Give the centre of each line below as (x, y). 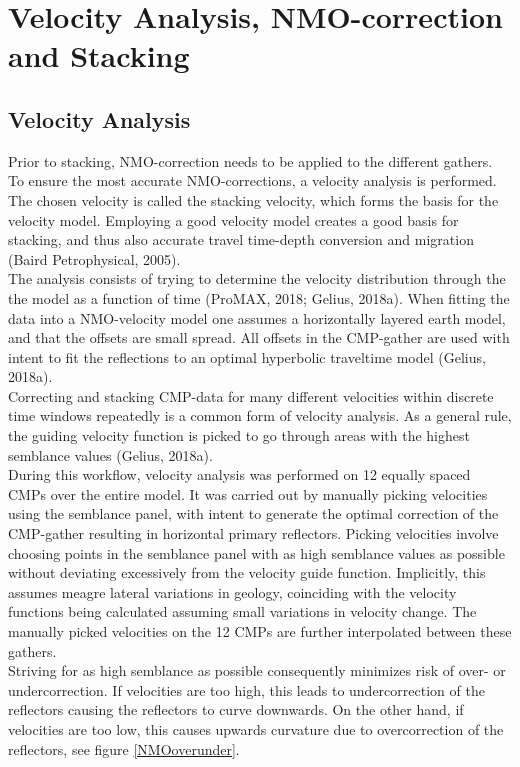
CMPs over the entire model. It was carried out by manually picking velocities (248, 493)
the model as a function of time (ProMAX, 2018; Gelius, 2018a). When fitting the (259, 297)
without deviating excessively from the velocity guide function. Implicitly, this (247, 572)
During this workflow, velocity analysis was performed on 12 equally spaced (239, 474)
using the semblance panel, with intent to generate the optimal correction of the (253, 513)
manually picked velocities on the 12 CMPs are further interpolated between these (260, 631)
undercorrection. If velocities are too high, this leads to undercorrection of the (246, 689)
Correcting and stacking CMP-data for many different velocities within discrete (251, 395)
